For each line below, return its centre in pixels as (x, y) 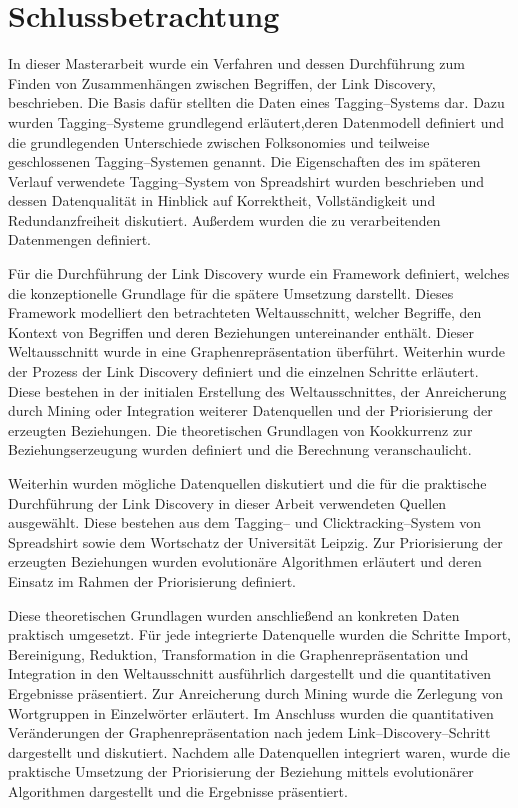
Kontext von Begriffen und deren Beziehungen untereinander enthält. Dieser (241, 331)
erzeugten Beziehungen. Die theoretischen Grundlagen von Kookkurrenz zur (240, 429)
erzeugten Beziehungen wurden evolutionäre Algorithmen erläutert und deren (245, 561)
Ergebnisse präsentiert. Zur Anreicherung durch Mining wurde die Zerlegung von (256, 692)
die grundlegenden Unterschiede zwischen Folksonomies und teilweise (219, 141)
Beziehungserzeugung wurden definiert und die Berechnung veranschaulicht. (240, 449)
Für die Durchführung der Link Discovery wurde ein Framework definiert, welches (259, 273)
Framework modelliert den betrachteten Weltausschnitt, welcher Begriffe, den (245, 312)
